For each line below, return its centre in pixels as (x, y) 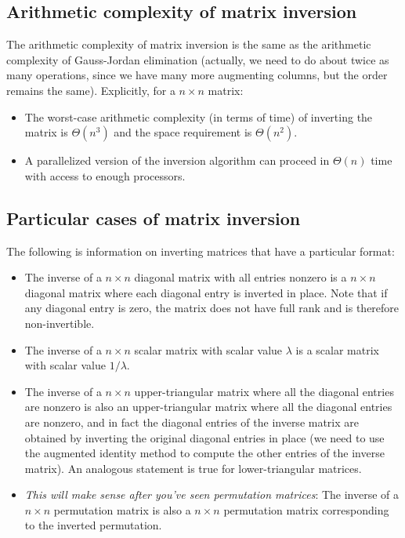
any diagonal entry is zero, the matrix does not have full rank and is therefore (212, 308)
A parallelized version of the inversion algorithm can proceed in (177, 160)
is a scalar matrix (337, 349)
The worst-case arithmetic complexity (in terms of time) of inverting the (199, 116)
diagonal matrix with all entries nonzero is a (240, 277)
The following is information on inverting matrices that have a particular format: (201, 251)
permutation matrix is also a (122, 509)
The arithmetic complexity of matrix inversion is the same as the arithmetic (189, 44)
